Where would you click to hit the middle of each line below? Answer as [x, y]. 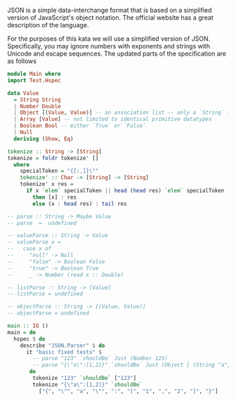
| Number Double [37, 106]
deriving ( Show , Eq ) [44, 139]
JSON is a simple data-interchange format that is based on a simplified [110, 10]
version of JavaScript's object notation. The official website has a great [110, 18]
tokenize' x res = [47, 184]
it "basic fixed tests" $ [64, 352]
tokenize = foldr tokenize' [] [53, 158]
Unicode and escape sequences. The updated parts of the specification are [117, 53]
